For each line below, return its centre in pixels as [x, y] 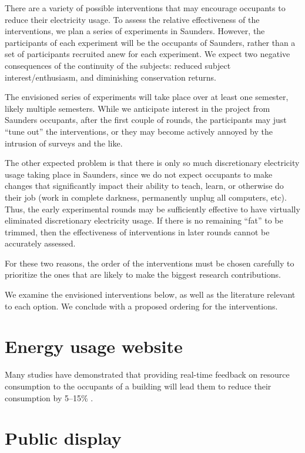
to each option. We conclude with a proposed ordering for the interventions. [141, 306]
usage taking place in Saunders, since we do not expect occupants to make [139, 174]
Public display [63, 438]
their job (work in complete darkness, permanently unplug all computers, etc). [146, 197]
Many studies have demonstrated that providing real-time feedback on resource [147, 374]
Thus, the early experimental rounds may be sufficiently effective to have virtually [152, 209]
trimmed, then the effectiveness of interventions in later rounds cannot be [137, 232]
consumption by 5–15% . [49, 397]
